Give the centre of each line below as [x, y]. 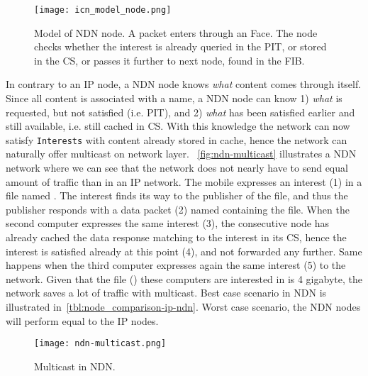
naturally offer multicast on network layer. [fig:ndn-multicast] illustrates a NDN [181, 154]
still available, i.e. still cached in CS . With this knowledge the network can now [178, 126]
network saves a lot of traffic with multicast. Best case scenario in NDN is [166, 293]
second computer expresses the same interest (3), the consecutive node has [168, 223]
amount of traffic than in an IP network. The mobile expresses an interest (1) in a [184, 181]
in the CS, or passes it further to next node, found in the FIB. [169, 60]
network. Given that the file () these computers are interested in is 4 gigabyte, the [184, 278]
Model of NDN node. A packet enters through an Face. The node [176, 32]
